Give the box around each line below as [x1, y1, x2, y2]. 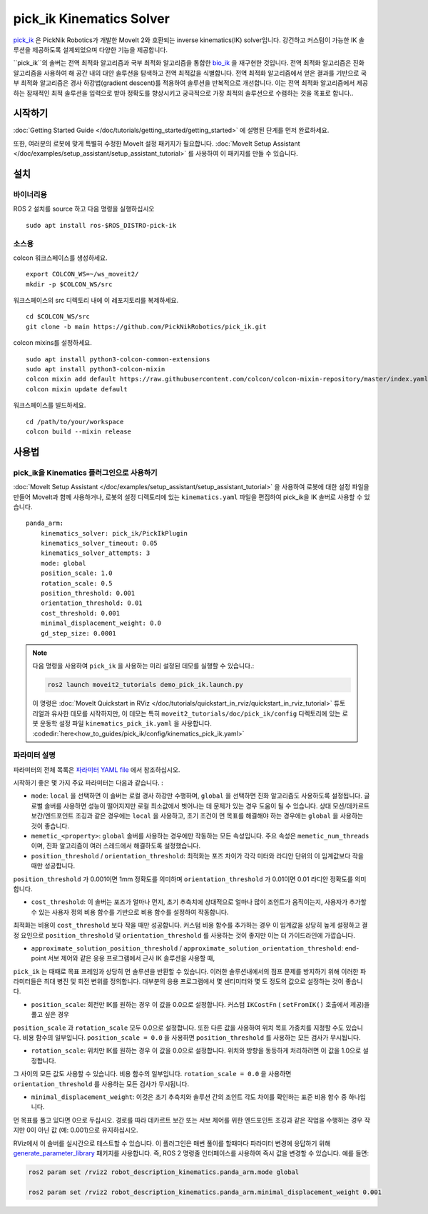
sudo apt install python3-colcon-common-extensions [26, 355, 210, 363]
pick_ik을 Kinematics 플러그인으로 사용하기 [13, 468, 158, 478]
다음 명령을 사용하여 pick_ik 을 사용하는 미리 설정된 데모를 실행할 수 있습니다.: [32, 661, 255, 671]
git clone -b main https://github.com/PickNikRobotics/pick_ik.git [26, 322, 267, 331]
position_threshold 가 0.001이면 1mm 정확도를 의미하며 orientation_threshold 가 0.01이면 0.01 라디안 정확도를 [13, 875, 353, 883]
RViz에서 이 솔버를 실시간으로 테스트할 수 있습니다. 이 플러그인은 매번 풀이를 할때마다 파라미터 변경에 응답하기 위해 [13, 1139, 331, 1148]
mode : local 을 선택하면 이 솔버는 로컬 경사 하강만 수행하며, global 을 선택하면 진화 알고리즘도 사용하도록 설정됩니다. [31, 791, 363, 800]
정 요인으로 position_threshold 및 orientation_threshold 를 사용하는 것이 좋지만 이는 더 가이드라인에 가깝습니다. [13, 930, 356, 939]
